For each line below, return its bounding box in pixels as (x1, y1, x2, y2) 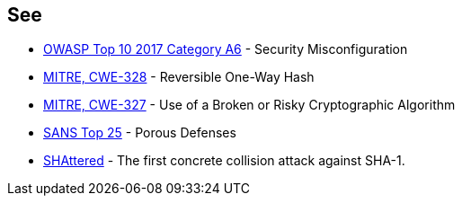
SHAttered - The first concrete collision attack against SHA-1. (43, 153, 405, 169)
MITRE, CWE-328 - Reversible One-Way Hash (43, 69, 315, 85)
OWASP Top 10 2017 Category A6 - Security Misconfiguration (43, 41, 408, 57)
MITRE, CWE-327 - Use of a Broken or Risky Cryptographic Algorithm (43, 97, 456, 113)
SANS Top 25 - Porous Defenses (43, 125, 236, 141)
